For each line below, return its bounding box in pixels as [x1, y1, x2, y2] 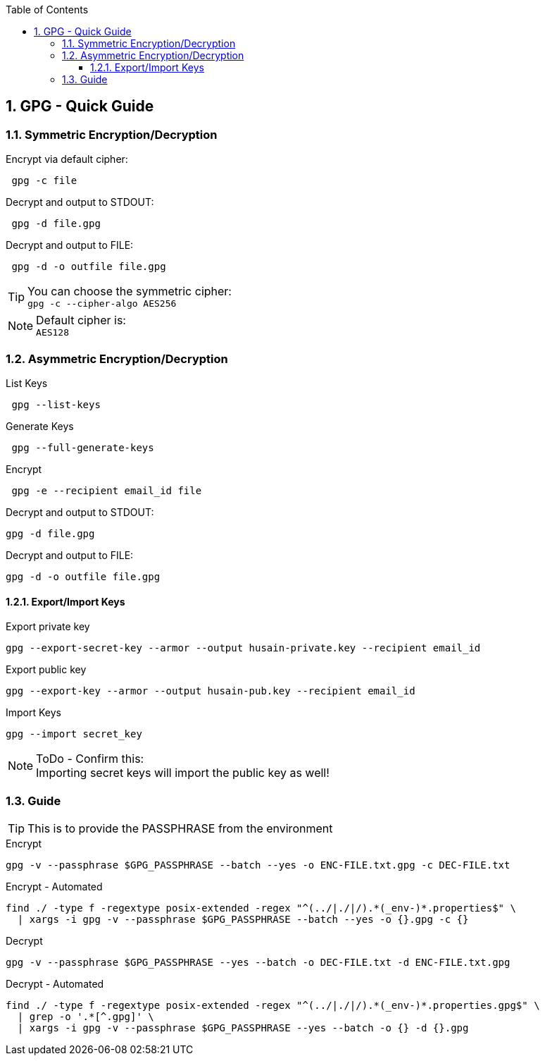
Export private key [6, 620, 90, 633]
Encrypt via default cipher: [6, 153, 128, 166]
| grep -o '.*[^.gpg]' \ [17, 1010, 154, 1022]
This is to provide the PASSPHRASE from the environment [27, 821, 333, 835]
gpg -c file [11, 175, 77, 187]
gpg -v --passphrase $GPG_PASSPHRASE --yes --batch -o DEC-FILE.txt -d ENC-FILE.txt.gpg [6, 956, 510, 968]
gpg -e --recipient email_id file [11, 484, 202, 496]
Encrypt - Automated [6, 880, 103, 893]
